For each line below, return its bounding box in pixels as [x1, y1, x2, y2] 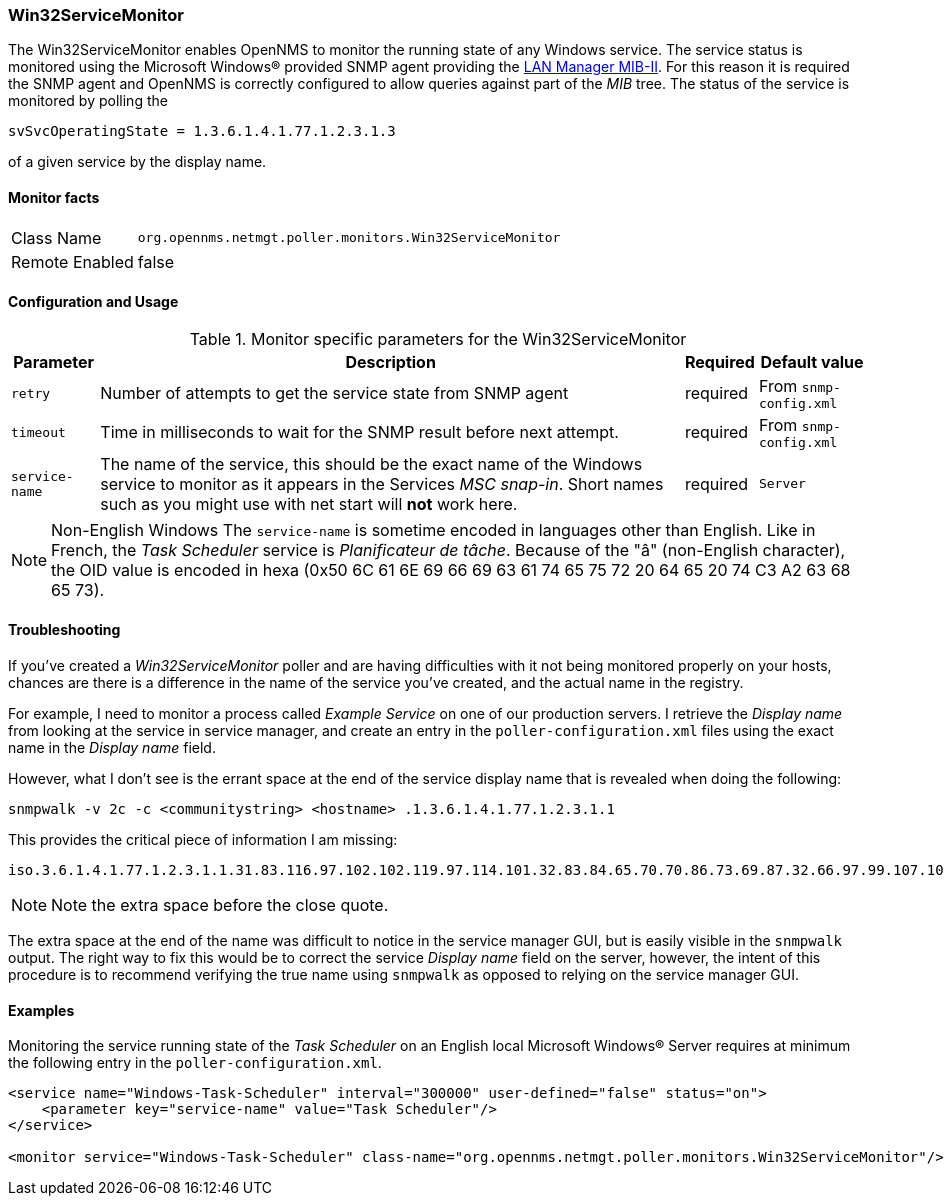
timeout [11, 424, 66, 440]
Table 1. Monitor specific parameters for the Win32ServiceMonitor [189, 328, 687, 349]
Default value [760, 351, 864, 372]
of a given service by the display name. [8, 153, 267, 171]
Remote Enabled [11, 251, 134, 272]
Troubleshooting [8, 621, 121, 639]
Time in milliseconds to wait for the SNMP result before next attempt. [100, 422, 619, 443]
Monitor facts [8, 188, 100, 206]
